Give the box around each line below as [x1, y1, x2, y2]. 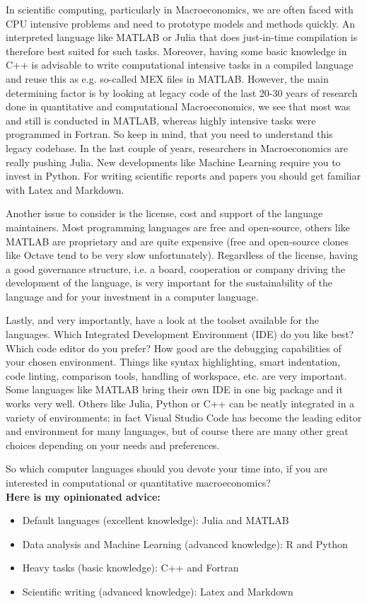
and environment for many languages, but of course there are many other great [6, 424, 349, 439]
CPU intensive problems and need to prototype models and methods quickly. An [6, 16, 356, 30]
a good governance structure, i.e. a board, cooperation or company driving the [6, 261, 345, 276]
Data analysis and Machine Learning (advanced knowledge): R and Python [22, 536, 348, 551]
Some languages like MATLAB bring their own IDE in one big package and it [6, 382, 343, 397]
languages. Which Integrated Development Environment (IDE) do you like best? [6, 327, 354, 342]
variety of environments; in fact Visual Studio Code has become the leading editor [6, 410, 362, 424]
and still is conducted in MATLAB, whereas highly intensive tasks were [6, 112, 316, 127]
